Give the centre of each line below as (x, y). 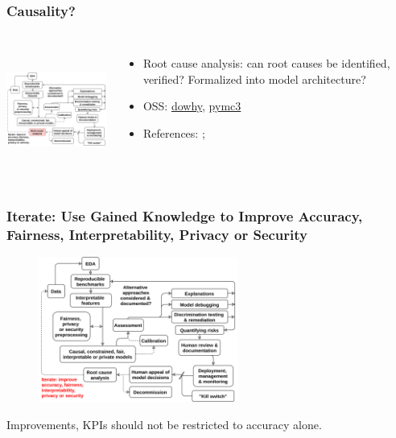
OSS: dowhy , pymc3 (192, 106)
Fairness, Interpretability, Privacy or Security (157, 234)
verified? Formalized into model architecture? (254, 79)
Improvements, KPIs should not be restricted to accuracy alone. (164, 424)
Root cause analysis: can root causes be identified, (266, 63)
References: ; (174, 133)
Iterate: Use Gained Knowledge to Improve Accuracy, (185, 215)
